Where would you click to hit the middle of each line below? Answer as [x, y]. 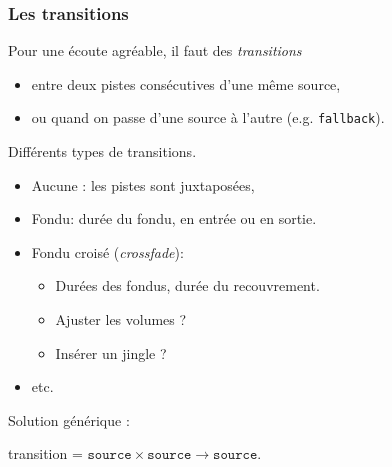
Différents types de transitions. [102, 151]
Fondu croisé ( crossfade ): [107, 251]
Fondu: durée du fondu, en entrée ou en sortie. [174, 218]
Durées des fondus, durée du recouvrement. [187, 285]
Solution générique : [69, 419]
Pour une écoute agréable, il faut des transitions [155, 50]
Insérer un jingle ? [111, 352]
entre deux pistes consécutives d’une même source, [186, 83]
